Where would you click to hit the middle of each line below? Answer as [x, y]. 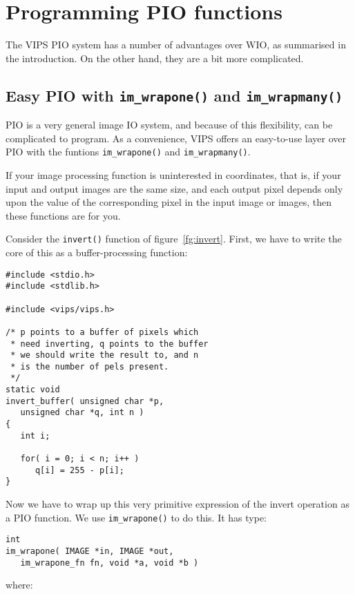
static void [33, 390]
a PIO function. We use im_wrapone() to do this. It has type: [136, 517]
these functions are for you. [63, 215]
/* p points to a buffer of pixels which [102, 332]
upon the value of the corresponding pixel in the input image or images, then [169, 202]
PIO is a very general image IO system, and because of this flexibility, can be [169, 125]
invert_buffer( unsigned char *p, [85, 401]
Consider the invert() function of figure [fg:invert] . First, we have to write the [174, 239]
